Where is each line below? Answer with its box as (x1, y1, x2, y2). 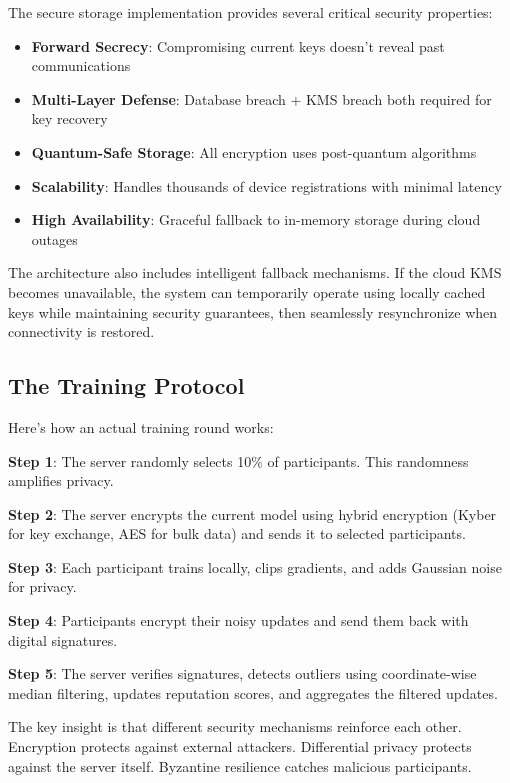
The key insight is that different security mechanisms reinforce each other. (8, 716, 462, 737)
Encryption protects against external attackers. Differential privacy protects (8, 736, 472, 757)
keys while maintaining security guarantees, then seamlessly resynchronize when (8, 301, 498, 322)
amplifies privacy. (8, 470, 114, 491)
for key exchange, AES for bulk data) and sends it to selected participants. (8, 523, 466, 544)
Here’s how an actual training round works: (8, 416, 274, 437)
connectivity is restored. (8, 321, 155, 342)
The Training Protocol (8, 370, 245, 401)
